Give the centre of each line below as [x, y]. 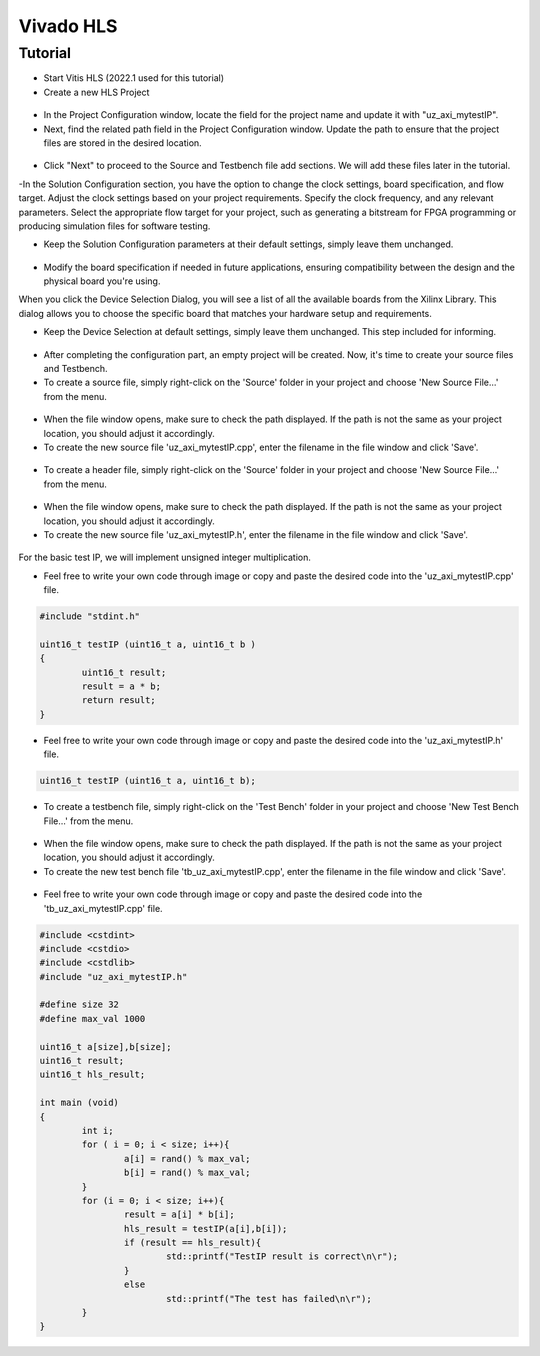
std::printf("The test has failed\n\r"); [268, 1298]
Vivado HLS [68, 26]
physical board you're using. [102, 281]
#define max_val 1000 [92, 1018]
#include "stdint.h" [89, 616]
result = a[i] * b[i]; [179, 1214]
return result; [119, 700]
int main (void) [79, 1103]
